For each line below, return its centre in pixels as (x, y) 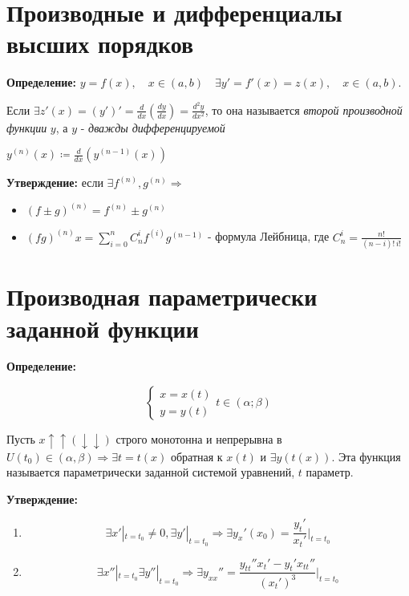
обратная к (196, 456)
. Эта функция (366, 456)
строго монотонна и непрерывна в (199, 439)
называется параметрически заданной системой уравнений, (151, 472)
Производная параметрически (162, 296)
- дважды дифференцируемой (153, 127)
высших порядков (100, 44)
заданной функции (103, 328)
